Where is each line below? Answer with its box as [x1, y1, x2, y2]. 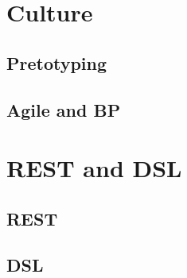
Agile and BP [6, 97, 121, 122]
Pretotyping [6, 50, 107, 75]
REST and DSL [6, 152, 182, 184]
